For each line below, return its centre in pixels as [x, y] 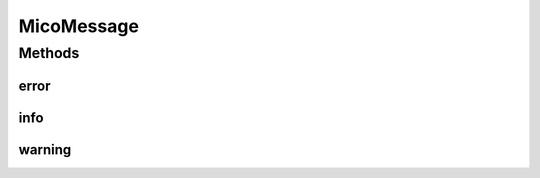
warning [45, 149]
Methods [49, 53]
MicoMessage [79, 26]
